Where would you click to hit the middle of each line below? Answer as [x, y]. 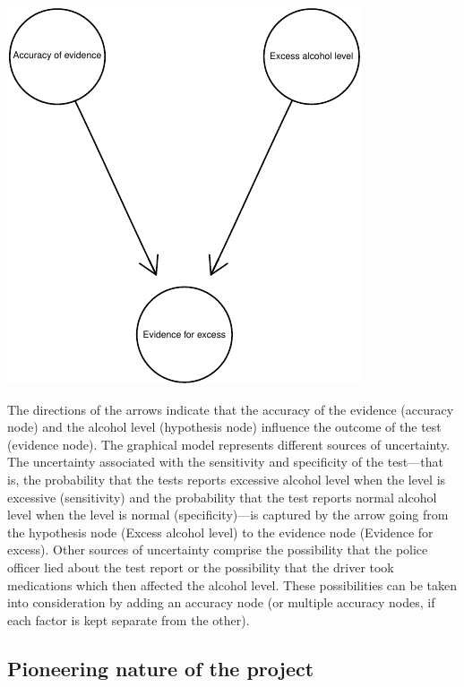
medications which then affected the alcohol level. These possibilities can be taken [232, 584]
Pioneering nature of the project [161, 668]
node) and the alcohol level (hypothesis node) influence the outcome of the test [224, 427]
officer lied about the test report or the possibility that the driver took [201, 567]
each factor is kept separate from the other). [129, 619]
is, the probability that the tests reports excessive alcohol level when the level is [227, 479]
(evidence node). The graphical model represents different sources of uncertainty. [229, 444]
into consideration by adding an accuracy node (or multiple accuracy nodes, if [221, 602]
